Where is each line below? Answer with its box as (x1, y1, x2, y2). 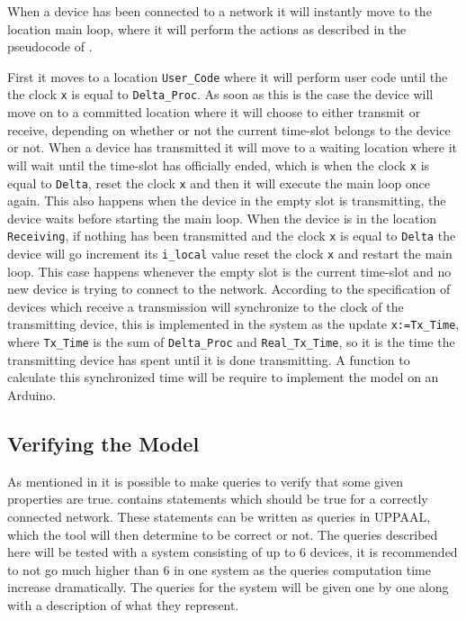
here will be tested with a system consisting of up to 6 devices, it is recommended (7, 542, 458, 561)
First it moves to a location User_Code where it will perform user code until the (7, 67, 448, 86)
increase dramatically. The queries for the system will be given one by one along (7, 578, 449, 597)
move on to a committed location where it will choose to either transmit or (7, 103, 421, 122)
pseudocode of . (7, 37, 93, 56)
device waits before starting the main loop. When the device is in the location (7, 208, 437, 227)
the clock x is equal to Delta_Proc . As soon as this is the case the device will (7, 85, 434, 104)
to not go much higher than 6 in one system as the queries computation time (7, 560, 431, 579)
